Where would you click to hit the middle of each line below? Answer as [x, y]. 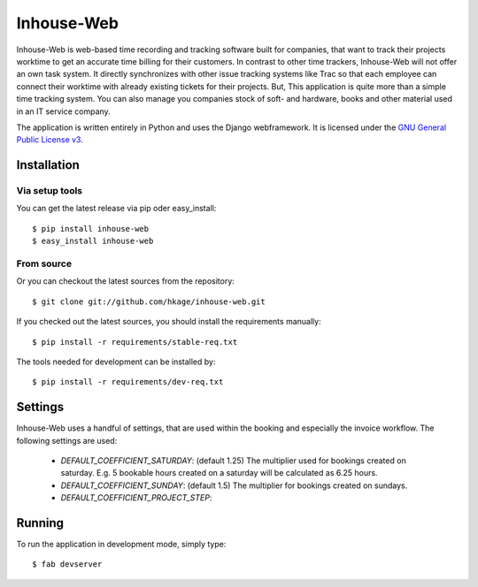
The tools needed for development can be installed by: [116, 362]
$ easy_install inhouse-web [93, 241]
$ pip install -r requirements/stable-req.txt [135, 342]
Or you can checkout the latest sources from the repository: [125, 281]
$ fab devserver [67, 564]
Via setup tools [50, 191]
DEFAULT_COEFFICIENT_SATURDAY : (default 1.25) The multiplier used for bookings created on [233, 461]
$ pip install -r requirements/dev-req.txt [128, 382]
